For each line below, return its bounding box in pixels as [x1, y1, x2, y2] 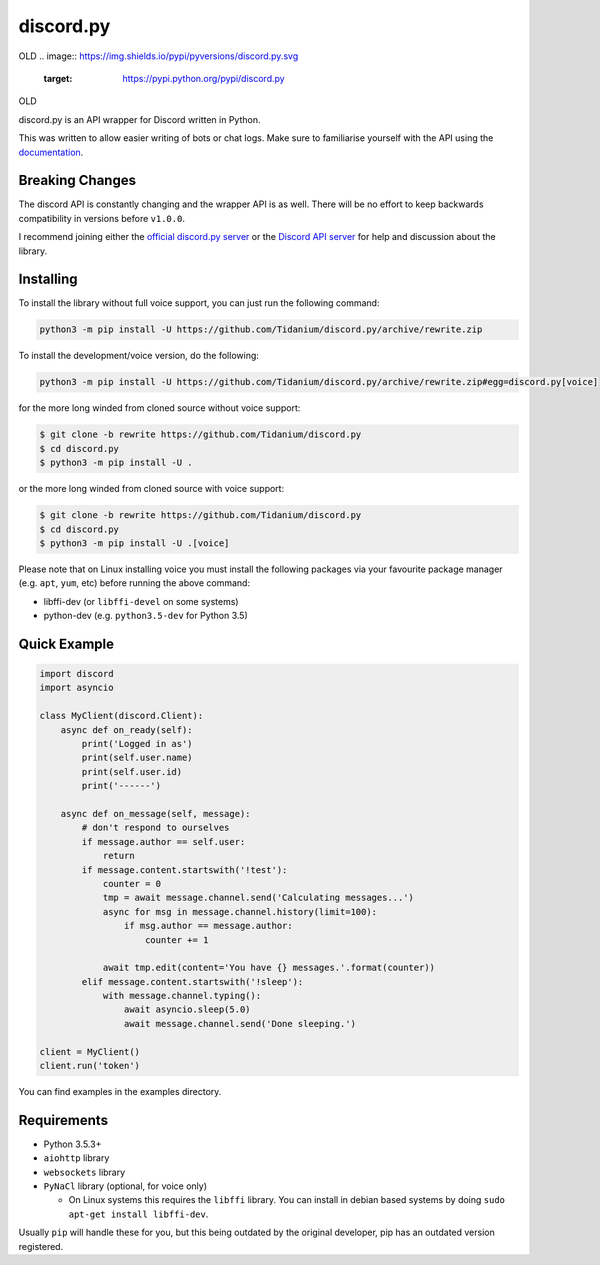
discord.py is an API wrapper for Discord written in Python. [18, 113, 261, 125]
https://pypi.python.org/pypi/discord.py [122, 72, 285, 84]
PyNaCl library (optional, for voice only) [43, 1180, 208, 1192]
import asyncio [39, 682, 114, 694]
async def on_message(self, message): [60, 808, 251, 819]
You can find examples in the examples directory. [18, 1086, 222, 1098]
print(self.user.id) [81, 766, 183, 777]
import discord [39, 668, 114, 680]
